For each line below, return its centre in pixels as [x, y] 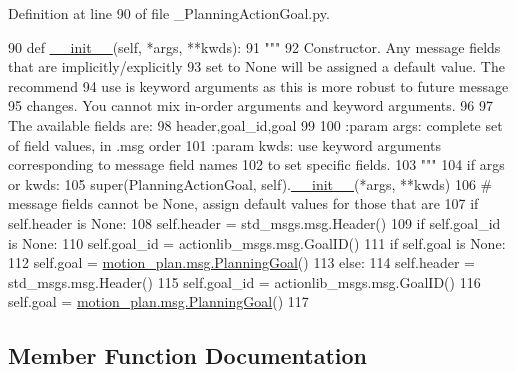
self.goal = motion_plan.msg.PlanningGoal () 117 [158, 301]
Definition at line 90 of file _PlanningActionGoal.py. [169, 13]
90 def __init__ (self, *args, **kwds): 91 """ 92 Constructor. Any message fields [254, 46]
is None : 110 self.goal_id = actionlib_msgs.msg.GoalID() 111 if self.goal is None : [257, 242]
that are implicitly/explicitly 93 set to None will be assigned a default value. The [256, 66]
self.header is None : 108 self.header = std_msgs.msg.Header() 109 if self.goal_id [254, 222]
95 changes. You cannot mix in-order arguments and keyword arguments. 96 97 [250, 105]
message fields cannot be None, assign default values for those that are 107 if [243, 203]
